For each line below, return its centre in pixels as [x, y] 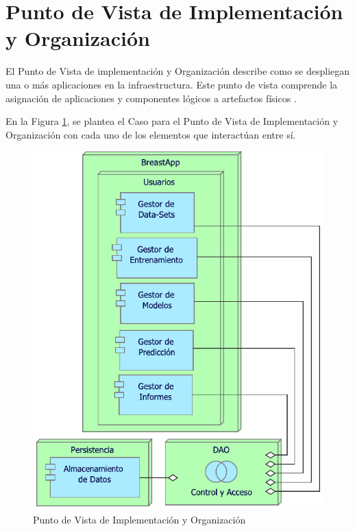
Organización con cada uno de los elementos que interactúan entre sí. [151, 134]
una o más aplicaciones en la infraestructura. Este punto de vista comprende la [172, 84]
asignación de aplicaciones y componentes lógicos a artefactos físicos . [151, 98]
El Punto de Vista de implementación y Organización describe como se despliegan [178, 71]
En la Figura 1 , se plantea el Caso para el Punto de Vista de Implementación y [172, 121]
